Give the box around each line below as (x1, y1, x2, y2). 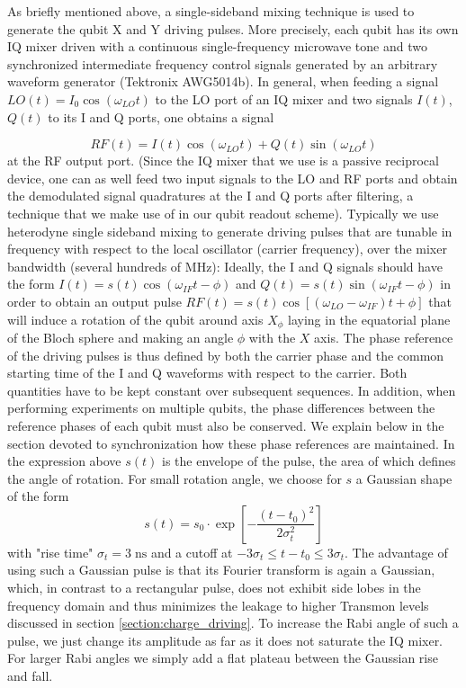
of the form (7, 487, 69, 505)
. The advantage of (344, 542, 448, 561)
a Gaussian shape (355, 469, 453, 487)
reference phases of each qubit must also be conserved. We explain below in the (7, 415, 444, 434)
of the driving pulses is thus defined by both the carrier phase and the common (7, 345, 444, 364)
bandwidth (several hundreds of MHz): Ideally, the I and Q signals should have (7, 256, 443, 275)
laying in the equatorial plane (288, 309, 451, 328)
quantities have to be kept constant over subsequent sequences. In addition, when (7, 380, 456, 399)
